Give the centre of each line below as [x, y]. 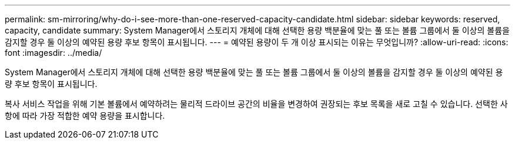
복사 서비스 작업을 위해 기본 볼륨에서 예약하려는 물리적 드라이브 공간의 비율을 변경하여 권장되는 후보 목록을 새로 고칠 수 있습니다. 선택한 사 [256, 104]
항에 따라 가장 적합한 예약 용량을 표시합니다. [85, 115]
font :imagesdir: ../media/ [53, 53]
